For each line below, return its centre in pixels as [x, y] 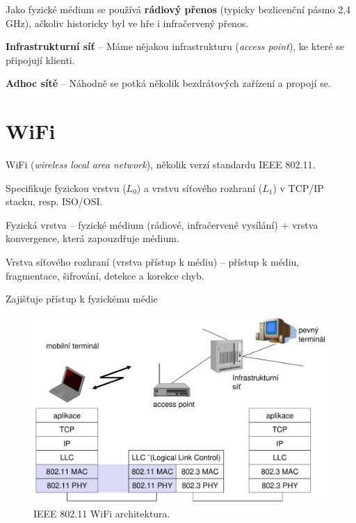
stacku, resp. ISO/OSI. [54, 201]
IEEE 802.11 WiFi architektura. [102, 514]
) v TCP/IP [298, 187]
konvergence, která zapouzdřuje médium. [92, 238]
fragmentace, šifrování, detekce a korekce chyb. [105, 275]
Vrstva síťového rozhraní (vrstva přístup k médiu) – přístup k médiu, [153, 262]
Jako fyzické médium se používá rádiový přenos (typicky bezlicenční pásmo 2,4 [178, 9]
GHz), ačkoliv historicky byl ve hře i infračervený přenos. [127, 23]
